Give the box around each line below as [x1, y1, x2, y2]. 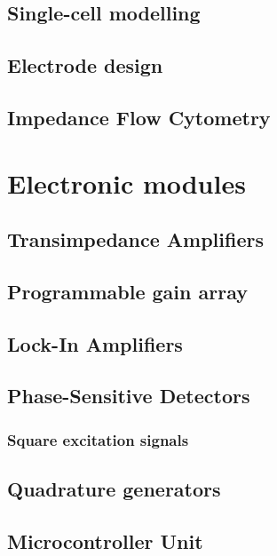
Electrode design [7, 52, 163, 79]
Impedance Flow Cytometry [7, 103, 271, 131]
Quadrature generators [7, 475, 221, 503]
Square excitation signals [7, 428, 189, 450]
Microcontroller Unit [7, 527, 203, 554]
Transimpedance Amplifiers [7, 226, 264, 253]
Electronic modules [7, 164, 246, 201]
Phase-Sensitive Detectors [7, 382, 250, 409]
